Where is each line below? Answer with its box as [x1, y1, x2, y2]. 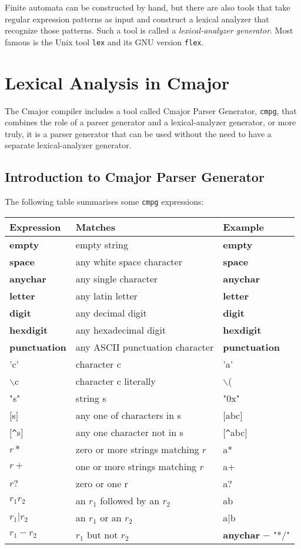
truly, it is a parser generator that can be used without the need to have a [5, 127, 272, 139]
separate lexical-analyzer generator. [5, 139, 132, 151]
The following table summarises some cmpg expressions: [5, 195, 204, 208]
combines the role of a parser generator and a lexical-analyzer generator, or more [5, 116, 296, 128]
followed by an [100, 493, 160, 507]
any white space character [75, 254, 182, 268]
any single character [75, 271, 158, 285]
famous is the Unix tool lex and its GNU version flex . [5, 35, 204, 48]
